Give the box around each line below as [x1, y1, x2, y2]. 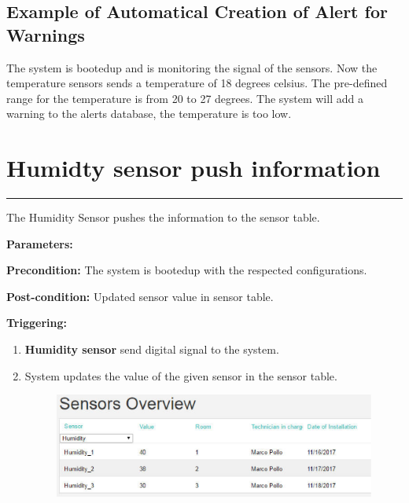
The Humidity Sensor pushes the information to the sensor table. [6, 209, 320, 226]
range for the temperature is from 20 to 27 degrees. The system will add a [6, 90, 363, 106]
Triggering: [6, 314, 67, 331]
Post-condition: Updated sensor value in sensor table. [6, 288, 274, 304]
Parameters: [6, 235, 73, 251]
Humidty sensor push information [6, 152, 381, 184]
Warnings [6, 22, 85, 46]
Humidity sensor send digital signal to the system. [24, 341, 279, 358]
